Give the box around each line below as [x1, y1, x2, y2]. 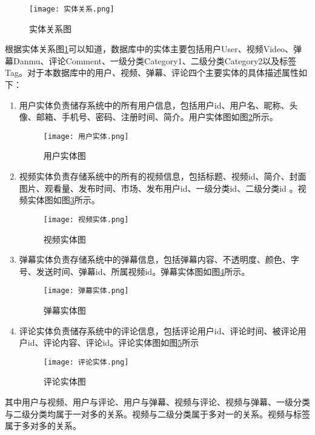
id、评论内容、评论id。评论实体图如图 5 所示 [27, 336, 199, 349]
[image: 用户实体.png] [43, 132, 129, 141]
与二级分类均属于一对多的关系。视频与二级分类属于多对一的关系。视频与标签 [5, 407, 310, 420]
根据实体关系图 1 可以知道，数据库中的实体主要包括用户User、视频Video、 [5, 42, 294, 55]
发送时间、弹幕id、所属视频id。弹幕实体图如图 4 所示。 [36, 265, 250, 277]
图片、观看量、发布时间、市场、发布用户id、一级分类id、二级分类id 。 [19, 181, 298, 194]
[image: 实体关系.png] [29, 5, 114, 13]
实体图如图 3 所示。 [27, 194, 100, 206]
